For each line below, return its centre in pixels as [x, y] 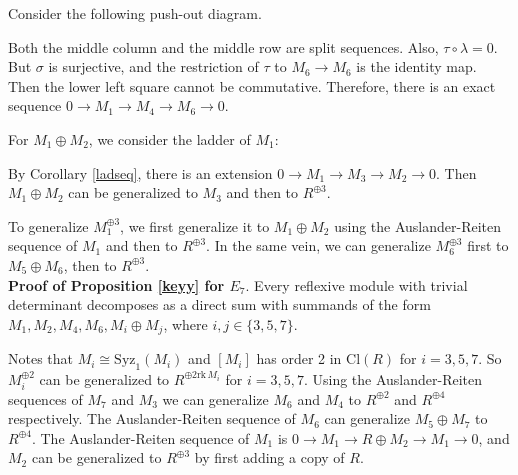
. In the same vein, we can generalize [318, 245]
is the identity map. [416, 66]
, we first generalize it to [195, 225]
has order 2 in [299, 358]
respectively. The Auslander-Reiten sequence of [152, 418]
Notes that [41, 358]
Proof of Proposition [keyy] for [116, 284]
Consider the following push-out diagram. [135, 13]
